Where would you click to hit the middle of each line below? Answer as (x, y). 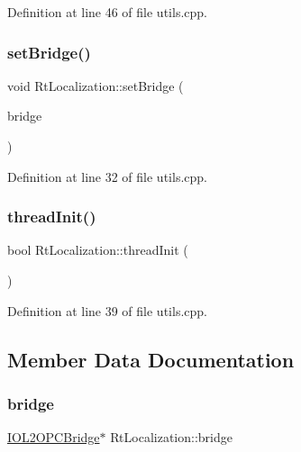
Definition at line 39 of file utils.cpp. (107, 310)
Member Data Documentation (151, 359)
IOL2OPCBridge (54, 437)
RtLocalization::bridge (171, 437)
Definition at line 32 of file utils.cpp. (107, 176)
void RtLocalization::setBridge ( (96, 85)
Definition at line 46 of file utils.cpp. (107, 12)
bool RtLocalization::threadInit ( (98, 250)
